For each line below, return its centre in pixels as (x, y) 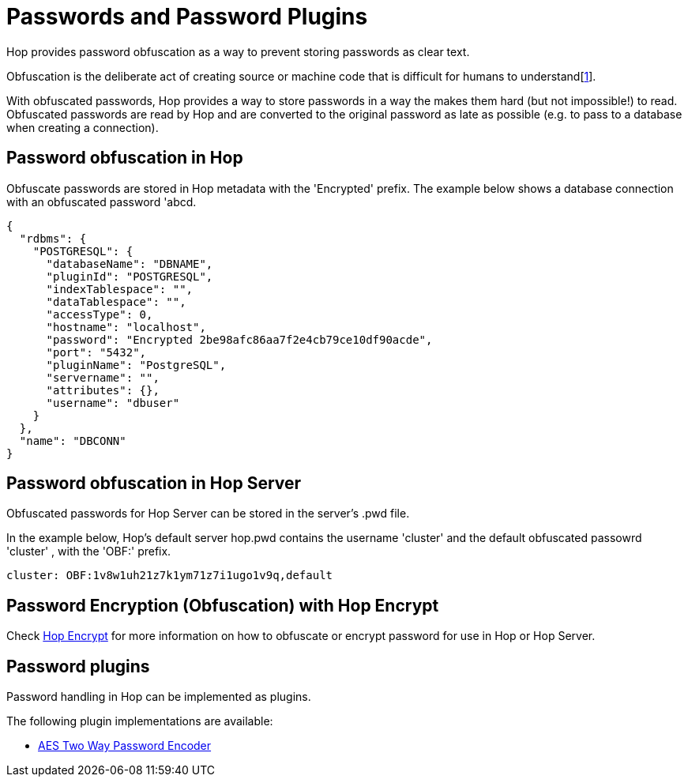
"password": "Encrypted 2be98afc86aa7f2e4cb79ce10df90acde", (239, 339)
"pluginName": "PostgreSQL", (136, 365)
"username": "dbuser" (113, 403)
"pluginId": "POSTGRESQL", (130, 276)
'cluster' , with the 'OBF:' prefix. (89, 551)
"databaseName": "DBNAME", (130, 264)
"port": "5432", (96, 352)
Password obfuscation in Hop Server (154, 484)
